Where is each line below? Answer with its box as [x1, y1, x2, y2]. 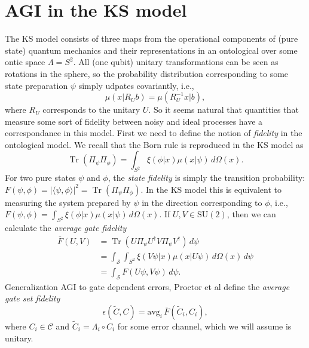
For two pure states [5, 171, 76, 184]
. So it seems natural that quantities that [148, 103, 299, 116]
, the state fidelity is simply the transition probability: [108, 171, 305, 184]
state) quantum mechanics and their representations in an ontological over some [5, 44, 298, 56]
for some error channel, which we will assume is [117, 319, 292, 332]
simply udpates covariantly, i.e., [78, 79, 194, 91]
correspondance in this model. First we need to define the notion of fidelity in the [5, 127, 302, 139]
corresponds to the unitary [42, 103, 140, 116]
